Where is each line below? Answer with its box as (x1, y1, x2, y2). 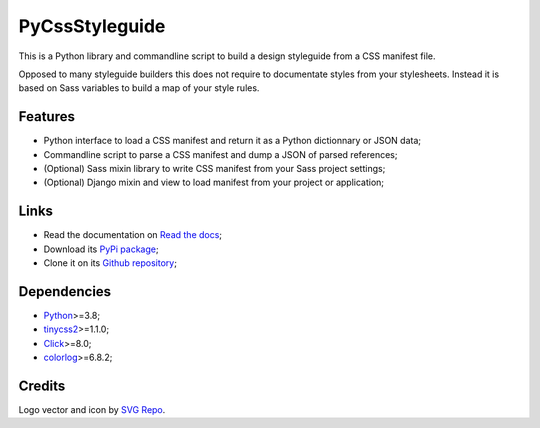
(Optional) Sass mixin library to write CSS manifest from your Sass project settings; (43, 163, 386, 175)
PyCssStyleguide (18, 15, 166, 37)
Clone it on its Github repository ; (43, 257, 177, 269)
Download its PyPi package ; (43, 243, 159, 255)
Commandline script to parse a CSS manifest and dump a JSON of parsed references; (43, 148, 398, 160)
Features (18, 108, 75, 125)
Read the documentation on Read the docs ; (43, 229, 223, 241)
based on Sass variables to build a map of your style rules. (18, 82, 260, 94)
